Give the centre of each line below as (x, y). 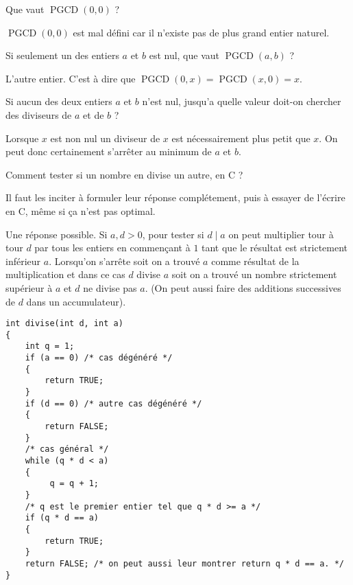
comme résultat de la (255, 261)
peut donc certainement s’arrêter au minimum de (109, 151)
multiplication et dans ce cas (65, 274)
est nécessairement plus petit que (241, 138)
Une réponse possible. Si (57, 234)
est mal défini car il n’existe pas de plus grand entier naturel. (201, 32)
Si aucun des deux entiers (59, 101)
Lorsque (22, 138)
